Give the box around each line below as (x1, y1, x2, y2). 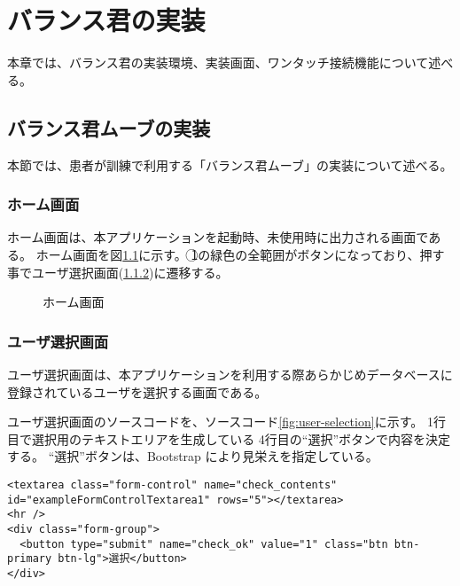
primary (7, 552, 52, 566)
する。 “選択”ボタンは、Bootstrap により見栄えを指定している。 (7, 447, 378, 465)
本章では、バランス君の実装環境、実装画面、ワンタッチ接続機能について (7, 53, 429, 72)
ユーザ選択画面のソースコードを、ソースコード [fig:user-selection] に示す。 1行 (7, 412, 446, 431)
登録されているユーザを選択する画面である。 (7, 382, 268, 401)
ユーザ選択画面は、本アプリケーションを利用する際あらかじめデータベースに (7, 364, 453, 383)
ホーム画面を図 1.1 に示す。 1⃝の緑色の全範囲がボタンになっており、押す (35, 245, 445, 263)
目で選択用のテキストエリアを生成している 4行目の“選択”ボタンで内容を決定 (7, 429, 451, 448)
